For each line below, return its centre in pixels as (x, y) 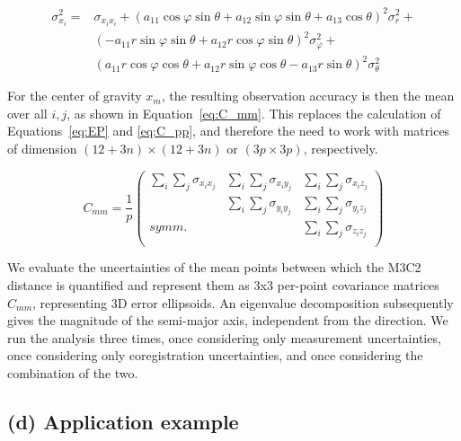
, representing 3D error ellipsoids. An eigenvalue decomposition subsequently (243, 302)
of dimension (42, 149)
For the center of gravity (75, 96)
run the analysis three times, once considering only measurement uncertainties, (224, 337)
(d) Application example (123, 422)
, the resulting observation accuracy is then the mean (308, 96)
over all (27, 113)
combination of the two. (73, 373)
